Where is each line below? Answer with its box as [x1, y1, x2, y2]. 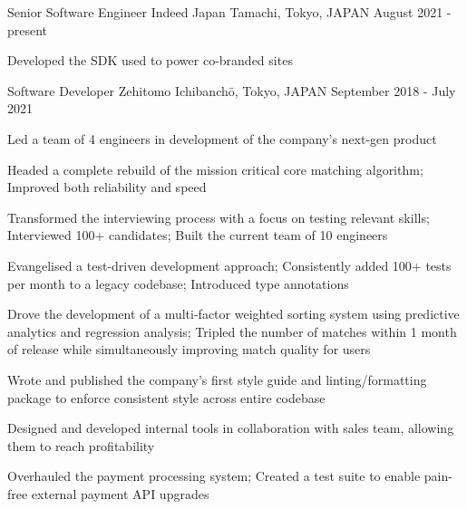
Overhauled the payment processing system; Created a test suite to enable [7, 466, 421, 485]
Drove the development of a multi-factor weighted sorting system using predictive [7, 304, 460, 323]
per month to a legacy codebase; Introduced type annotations [7, 274, 349, 293]
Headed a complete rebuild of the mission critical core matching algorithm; [7, 159, 423, 178]
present [7, 20, 48, 39]
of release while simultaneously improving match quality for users [7, 340, 371, 359]
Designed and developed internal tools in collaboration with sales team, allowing [7, 418, 454, 437]
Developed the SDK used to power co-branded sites [7, 51, 293, 70]
